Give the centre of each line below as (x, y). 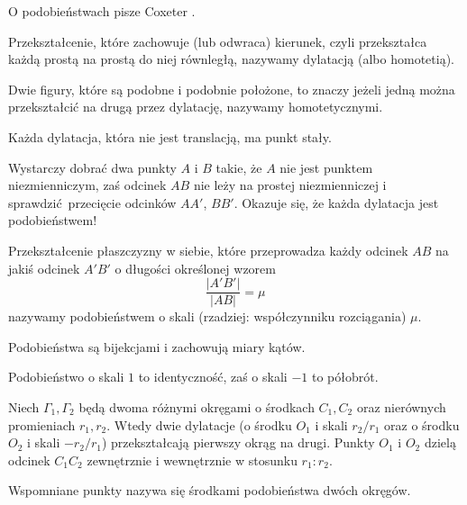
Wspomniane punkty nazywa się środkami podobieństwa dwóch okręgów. (210, 490)
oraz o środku (422, 424)
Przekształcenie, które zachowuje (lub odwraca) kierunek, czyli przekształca (218, 41)
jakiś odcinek (44, 268)
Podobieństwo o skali (66, 377)
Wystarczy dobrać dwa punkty (92, 167)
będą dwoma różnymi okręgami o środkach (197, 406)
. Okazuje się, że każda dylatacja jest (336, 202)
